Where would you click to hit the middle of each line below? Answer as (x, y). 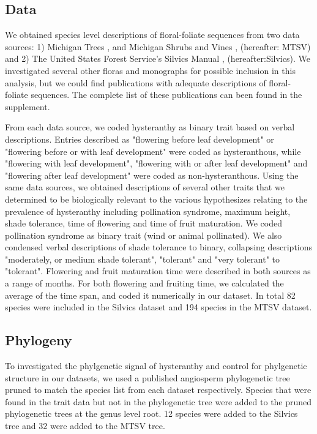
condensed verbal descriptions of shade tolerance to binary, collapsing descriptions (159, 247)
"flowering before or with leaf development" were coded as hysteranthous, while (153, 151)
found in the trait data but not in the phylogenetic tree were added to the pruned (158, 401)
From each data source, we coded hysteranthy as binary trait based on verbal (150, 127)
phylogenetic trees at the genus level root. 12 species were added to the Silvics (151, 413)
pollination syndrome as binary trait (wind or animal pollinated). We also (144, 235)
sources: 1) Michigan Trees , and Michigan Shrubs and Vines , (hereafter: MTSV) (158, 46)
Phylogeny (39, 340)
